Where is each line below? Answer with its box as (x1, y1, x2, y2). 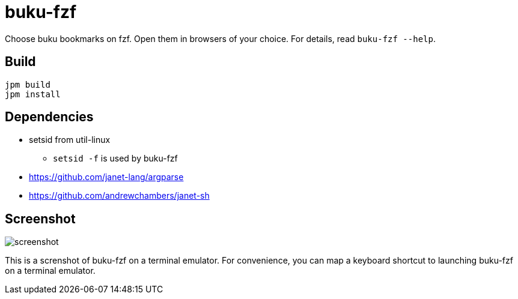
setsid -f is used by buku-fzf (53, 153, 178, 164)
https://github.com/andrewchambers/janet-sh (29, 190, 210, 201)
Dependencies (5, 109, 94, 125)
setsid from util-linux (29, 134, 111, 145)
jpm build (5, 79, 50, 89)
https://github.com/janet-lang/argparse (29, 172, 184, 183)
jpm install (5, 89, 61, 99)
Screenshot (5, 211, 76, 226)
